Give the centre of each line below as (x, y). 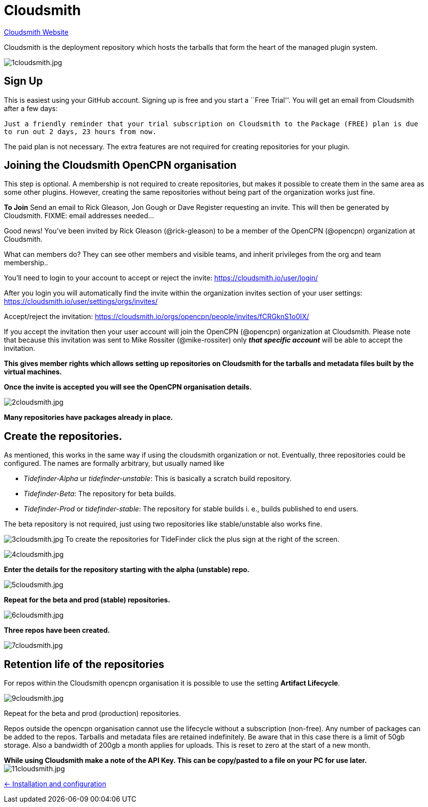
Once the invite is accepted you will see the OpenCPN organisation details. (128, 387)
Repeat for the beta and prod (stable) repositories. (87, 600)
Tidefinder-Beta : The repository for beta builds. (100, 494)
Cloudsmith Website (36, 32)
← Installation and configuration (55, 784)
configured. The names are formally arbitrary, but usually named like (114, 463)
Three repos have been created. (57, 630)
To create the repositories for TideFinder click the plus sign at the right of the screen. (202, 539)
